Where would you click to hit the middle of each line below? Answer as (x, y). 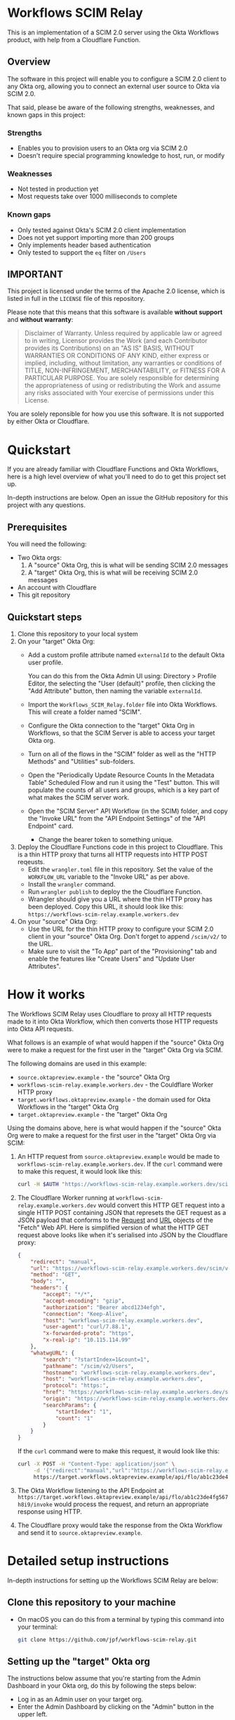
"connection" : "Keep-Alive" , (86, 1314)
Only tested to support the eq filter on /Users (81, 252)
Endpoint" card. (51, 826)
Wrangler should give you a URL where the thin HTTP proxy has (120, 899)
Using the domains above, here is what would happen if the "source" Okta (114, 1128)
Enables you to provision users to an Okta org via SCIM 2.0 (102, 148)
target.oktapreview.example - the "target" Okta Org (92, 1114)
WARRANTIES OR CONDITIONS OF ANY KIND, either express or (116, 356)
